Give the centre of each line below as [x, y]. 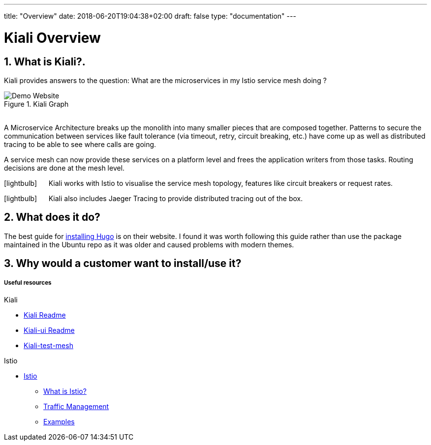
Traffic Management [76, 406]
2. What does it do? [52, 217]
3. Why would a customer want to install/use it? [123, 264]
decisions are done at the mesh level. [64, 168]
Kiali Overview [52, 38]
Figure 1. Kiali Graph [36, 104]
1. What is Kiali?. [45, 61]
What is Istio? [65, 391]
